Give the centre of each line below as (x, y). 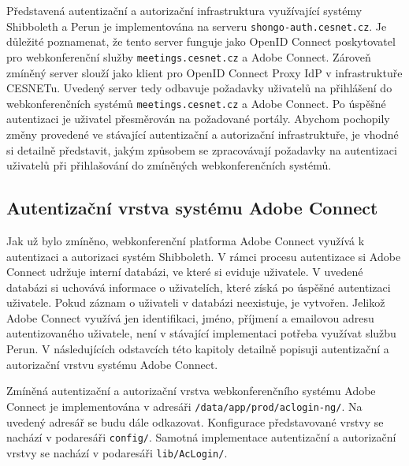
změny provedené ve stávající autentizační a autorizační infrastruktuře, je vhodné (203, 134)
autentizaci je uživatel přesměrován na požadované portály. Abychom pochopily (198, 119)
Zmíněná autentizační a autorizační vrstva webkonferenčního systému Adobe (191, 391)
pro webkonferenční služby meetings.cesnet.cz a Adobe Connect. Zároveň (189, 56)
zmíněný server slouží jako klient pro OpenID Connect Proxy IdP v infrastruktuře (204, 72)
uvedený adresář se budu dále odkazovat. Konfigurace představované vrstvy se (195, 421)
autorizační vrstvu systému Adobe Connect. (112, 364)
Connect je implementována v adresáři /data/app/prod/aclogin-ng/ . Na (184, 406)
